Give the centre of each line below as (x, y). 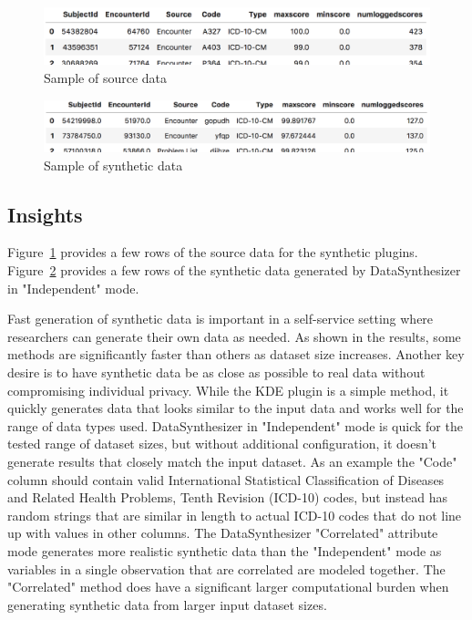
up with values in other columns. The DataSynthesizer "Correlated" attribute (223, 533)
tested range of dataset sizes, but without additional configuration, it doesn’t (222, 444)
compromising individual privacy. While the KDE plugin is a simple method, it (228, 390)
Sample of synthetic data (113, 165)
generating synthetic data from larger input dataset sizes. (167, 604)
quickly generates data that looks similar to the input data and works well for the (236, 408)
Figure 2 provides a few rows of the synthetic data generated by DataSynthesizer (234, 270)
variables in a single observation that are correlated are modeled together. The (226, 568)
